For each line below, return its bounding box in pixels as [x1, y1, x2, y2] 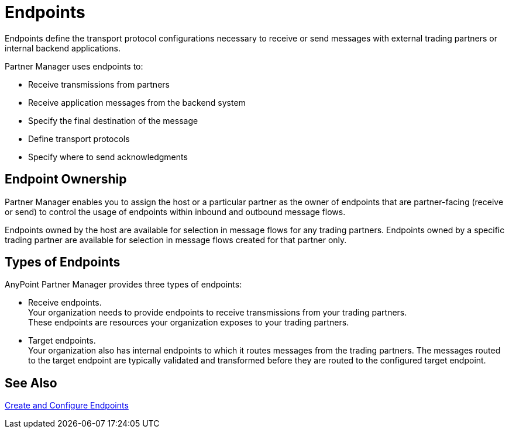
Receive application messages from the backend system [28, 97, 246, 108]
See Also [5, 375, 57, 390]
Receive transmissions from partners [28, 79, 170, 89]
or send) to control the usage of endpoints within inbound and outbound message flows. [5, 206, 346, 217]
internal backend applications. [5, 43, 121, 53]
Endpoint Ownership [5, 172, 127, 187]
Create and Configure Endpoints [5, 400, 129, 411]
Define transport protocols [28, 133, 130, 144]
